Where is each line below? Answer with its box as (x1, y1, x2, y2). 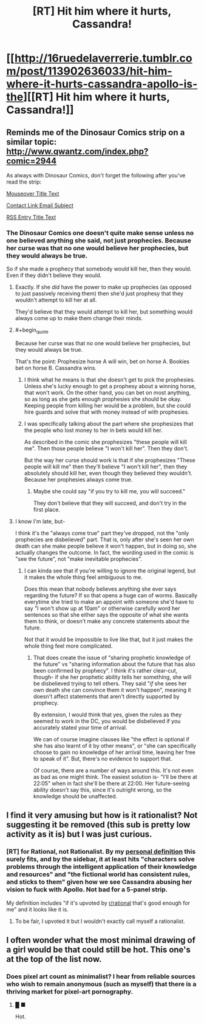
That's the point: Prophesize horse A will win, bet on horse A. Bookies (15, 358, 190, 365)
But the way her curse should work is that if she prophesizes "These (24, 457, 195, 464)
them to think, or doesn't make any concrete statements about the (24, 618, 190, 625)
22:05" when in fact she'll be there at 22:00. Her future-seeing (33, 780, 190, 787)
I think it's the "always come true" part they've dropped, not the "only (15, 530, 189, 537)
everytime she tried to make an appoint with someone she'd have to (24, 598, 194, 606)
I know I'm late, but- (15, 518, 66, 525)
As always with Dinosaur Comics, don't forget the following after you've (6, 172, 186, 179)
